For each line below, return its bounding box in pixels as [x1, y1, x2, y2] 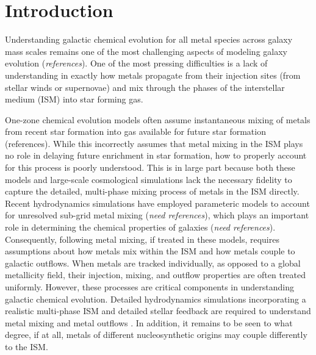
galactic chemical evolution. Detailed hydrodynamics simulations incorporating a [5, 292, 306, 305]
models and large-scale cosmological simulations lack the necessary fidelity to [5, 173, 292, 185]
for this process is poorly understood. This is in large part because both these [5, 161, 295, 174]
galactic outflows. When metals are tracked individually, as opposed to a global [5, 256, 301, 269]
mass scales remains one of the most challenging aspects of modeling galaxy [5, 45, 287, 57]
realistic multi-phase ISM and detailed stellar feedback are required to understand [5, 304, 311, 317]
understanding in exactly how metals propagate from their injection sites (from [5, 68, 301, 81]
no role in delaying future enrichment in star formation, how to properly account [5, 149, 307, 162]
